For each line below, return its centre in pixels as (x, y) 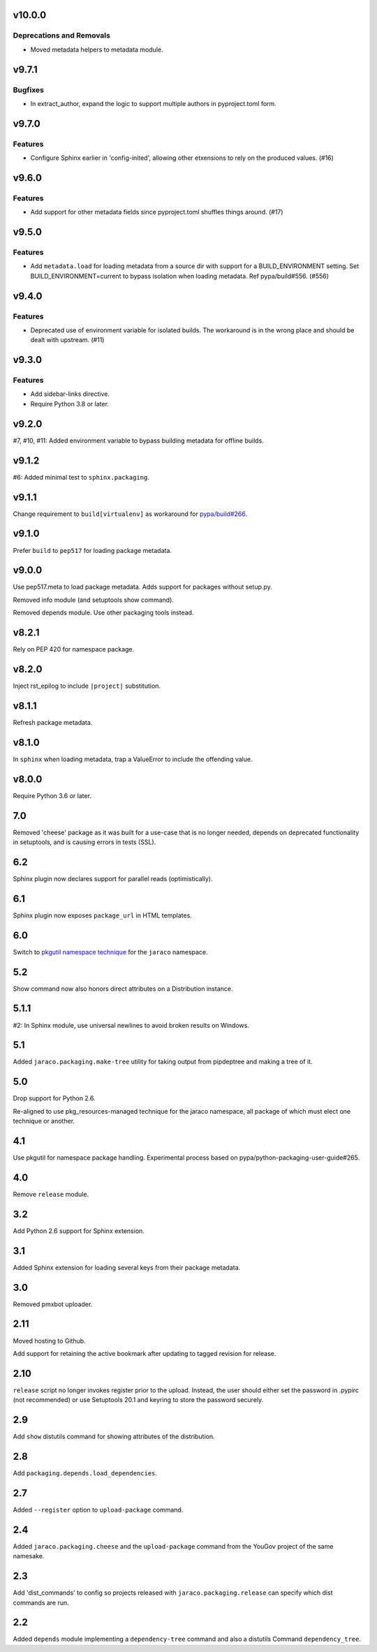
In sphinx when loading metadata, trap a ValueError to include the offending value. (133, 759)
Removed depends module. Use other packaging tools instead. (103, 613)
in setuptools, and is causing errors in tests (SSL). (84, 842)
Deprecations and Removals (62, 36)
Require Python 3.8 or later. (70, 404)
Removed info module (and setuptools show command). (94, 600)
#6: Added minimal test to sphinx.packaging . (81, 477)
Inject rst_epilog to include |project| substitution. (87, 686)
